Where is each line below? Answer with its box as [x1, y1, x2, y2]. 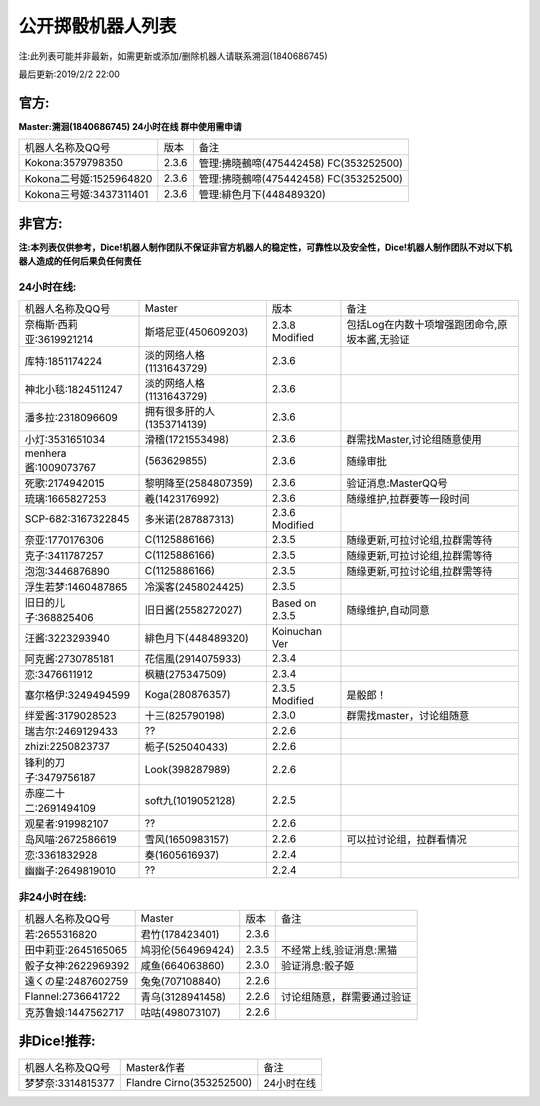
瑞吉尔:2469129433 [24, 725, 119, 739]
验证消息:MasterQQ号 [346, 476, 448, 490]
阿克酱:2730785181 [24, 652, 114, 666]
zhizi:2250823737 [24, 740, 110, 754]
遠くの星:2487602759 [24, 975, 129, 989]
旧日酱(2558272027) [144, 603, 243, 617]
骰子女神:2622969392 [24, 959, 130, 973]
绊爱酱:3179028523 [24, 709, 117, 723]
